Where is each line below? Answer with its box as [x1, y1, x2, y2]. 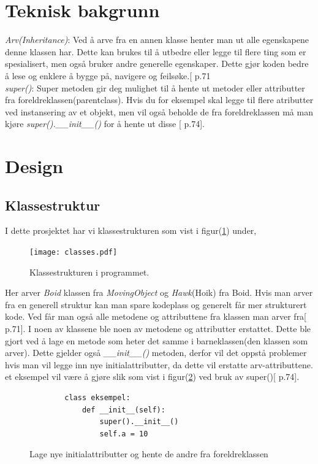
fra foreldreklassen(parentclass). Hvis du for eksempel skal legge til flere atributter [5, 93, 314, 106]
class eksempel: [64, 393, 131, 403]
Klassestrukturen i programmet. [29, 265, 150, 278]
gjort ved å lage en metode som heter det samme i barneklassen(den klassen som [5, 334, 308, 347]
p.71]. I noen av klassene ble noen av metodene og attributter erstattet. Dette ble [5, 322, 311, 335]
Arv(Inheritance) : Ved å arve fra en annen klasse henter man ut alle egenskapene [5, 33, 309, 46]
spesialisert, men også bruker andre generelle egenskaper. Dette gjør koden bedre [5, 57, 309, 70]
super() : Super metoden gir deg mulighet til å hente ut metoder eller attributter [5, 81, 305, 94]
